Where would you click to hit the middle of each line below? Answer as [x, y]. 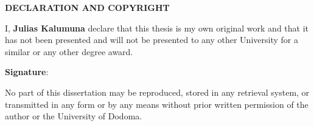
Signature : [27, 72]
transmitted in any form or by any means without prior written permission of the [157, 104]
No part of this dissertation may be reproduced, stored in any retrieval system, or [157, 92]
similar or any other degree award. [69, 51]
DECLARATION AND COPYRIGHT [87, 7]
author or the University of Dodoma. [74, 116]
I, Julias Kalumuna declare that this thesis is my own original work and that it [157, 28]
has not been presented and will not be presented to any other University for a [152, 40]
